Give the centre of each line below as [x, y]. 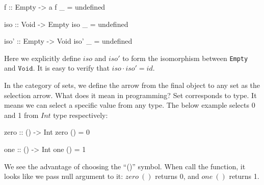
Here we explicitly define [43, 58]
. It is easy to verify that [71, 68]
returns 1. [244, 176]
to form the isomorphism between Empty [185, 58]
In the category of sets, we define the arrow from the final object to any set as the [132, 85]
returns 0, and [177, 176]
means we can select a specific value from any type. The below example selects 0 [130, 105]
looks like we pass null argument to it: [64, 176]
